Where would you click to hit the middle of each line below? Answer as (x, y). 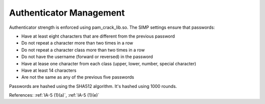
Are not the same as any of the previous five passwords (78, 77)
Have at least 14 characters (49, 70)
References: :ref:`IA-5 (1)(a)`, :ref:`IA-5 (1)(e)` (54, 95)
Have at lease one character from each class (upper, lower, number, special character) (109, 63)
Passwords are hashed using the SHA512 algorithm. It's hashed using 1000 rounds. (93, 86)
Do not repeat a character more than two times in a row (77, 43)
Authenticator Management (67, 13)
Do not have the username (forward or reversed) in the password (87, 57)
